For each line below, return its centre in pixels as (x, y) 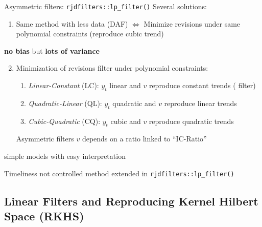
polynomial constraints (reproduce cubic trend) (90, 34)
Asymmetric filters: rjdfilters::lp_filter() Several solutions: (105, 6)
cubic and (126, 121)
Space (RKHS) (44, 216)
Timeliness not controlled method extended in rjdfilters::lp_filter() (119, 173)
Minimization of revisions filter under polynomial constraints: (112, 68)
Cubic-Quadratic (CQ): (64, 121)
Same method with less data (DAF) (72, 23)
